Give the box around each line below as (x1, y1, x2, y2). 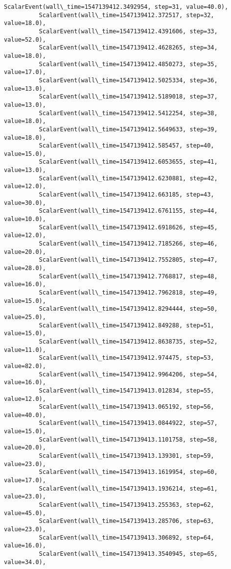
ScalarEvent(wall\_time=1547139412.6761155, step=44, (39, 207, 218, 215)
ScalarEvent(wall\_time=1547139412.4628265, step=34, (39, 44, 218, 51)
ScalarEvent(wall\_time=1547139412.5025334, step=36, (39, 76, 218, 84)
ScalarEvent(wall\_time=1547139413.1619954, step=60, (39, 469, 218, 476)
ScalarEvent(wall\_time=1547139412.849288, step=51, (39, 322, 214, 329)
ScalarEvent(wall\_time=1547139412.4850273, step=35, (39, 60, 218, 68)
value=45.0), (4, 509, 46, 517)
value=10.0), (4, 216, 46, 223)
